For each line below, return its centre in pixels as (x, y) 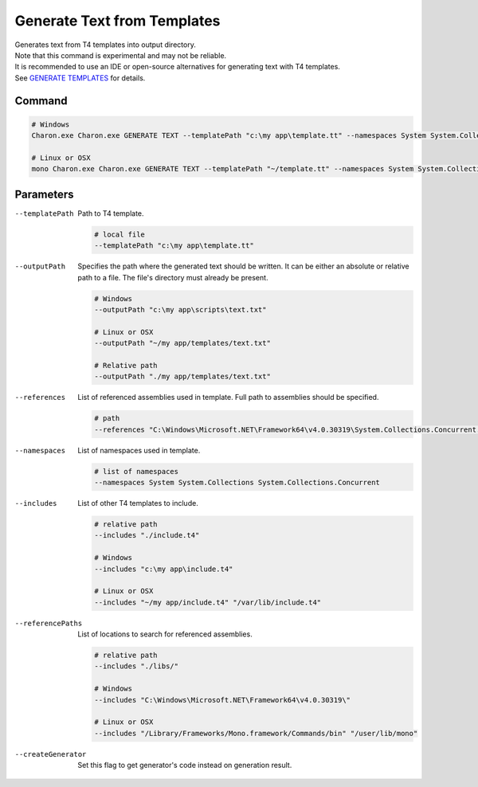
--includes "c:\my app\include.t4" (164, 569)
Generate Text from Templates (118, 21)
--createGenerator (51, 754)
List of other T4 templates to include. (138, 503)
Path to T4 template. (111, 213)
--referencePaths (49, 623)
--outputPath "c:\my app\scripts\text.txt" (180, 309)
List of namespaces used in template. (139, 450)
